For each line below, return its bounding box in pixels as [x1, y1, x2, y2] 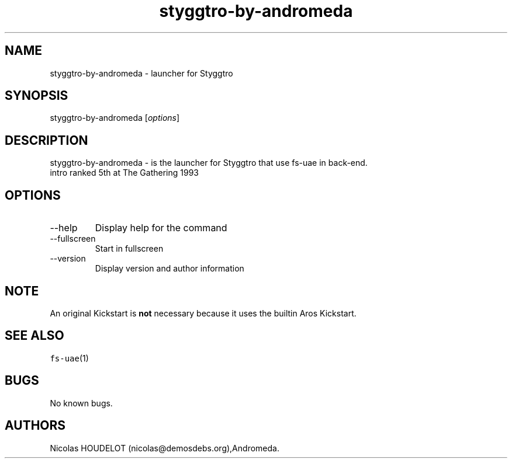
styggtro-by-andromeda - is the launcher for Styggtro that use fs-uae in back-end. [50, 158, 368, 168]
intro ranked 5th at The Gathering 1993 [50, 168, 199, 178]
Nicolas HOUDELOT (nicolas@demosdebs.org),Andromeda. [50, 443, 279, 453]
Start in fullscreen [95, 243, 164, 254]
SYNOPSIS [5, 88, 68, 103]
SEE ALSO [5, 328, 64, 343]
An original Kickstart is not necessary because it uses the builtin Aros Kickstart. [50, 308, 357, 318]
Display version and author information [95, 263, 244, 274]
